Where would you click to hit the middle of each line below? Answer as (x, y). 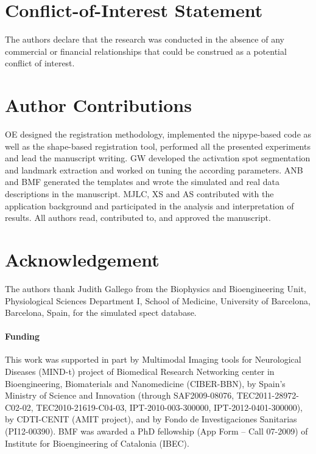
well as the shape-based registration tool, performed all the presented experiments (158, 146)
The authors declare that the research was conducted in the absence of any (145, 39)
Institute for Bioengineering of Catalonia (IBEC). (97, 443)
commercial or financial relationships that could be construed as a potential (146, 51)
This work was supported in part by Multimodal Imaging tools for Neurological (153, 359)
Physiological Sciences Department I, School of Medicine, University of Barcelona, (158, 300)
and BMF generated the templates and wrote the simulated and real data (142, 182)
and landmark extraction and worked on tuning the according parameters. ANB (154, 169)
